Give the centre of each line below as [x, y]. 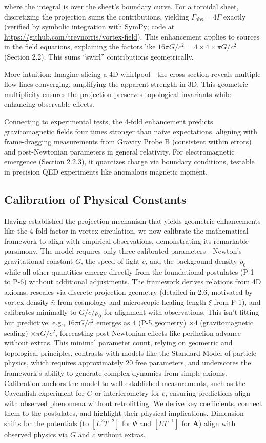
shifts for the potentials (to [47, 423]
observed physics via [36, 434]
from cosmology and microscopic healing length [132, 302]
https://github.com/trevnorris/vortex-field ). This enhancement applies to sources [132, 36]
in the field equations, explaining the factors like [80, 46]
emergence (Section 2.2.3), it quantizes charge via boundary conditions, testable [129, 161]
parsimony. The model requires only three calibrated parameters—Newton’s [123, 251]
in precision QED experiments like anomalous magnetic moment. [106, 171]
